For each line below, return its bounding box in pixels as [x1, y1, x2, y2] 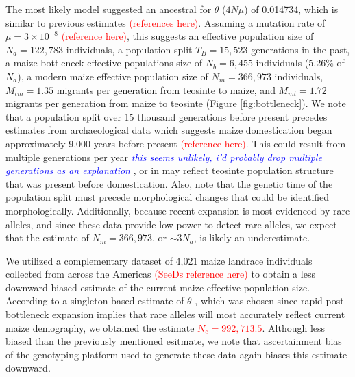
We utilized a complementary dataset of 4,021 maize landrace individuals [5, 253, 313, 267]
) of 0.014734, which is [244, 2, 339, 16]
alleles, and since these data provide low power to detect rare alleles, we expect [5, 217, 337, 231]
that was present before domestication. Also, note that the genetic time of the [5, 176, 333, 191]
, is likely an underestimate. [193, 230, 310, 245]
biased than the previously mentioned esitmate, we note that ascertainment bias [5, 334, 342, 348]
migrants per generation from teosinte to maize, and [56, 82, 276, 97]
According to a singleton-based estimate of [5, 293, 184, 308]
